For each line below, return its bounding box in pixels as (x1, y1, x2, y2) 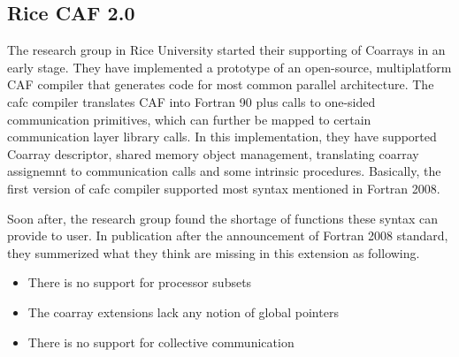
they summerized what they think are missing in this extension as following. (7, 243, 420, 262)
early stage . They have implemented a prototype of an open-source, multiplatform (7, 57, 452, 76)
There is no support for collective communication (27, 332, 295, 351)
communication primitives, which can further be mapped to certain (7, 110, 371, 128)
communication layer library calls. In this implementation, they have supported (7, 127, 437, 146)
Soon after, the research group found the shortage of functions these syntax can (7, 209, 439, 227)
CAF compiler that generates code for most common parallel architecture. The (7, 75, 434, 94)
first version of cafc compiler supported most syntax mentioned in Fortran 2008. (7, 178, 440, 197)
